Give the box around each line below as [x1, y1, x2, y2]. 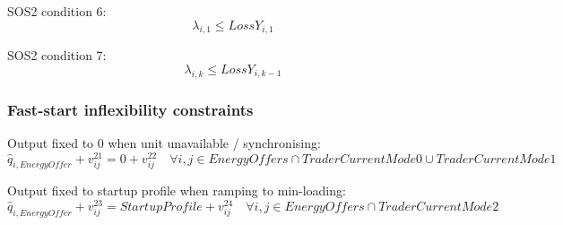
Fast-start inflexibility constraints [7, 98, 254, 120]
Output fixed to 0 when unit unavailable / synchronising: [7, 134, 321, 151]
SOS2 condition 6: [7, 2, 107, 20]
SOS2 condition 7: [7, 46, 107, 65]
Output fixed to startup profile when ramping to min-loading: [7, 181, 346, 200]
